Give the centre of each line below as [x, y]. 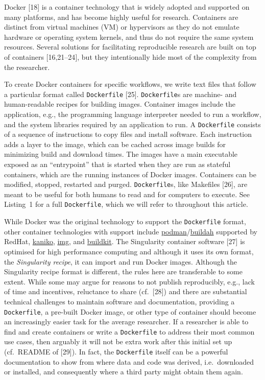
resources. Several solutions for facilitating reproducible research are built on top [130, 47]
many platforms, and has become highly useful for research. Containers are [121, 17]
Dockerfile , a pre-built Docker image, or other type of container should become [130, 311]
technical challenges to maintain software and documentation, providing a [119, 301]
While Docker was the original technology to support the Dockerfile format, [125, 221]
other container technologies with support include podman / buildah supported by [131, 231]
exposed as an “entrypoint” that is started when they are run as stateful [117, 164]
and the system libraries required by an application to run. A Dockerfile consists [132, 124]
